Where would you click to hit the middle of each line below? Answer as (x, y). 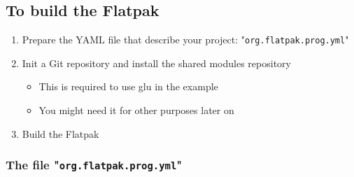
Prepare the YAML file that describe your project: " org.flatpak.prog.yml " (185, 40)
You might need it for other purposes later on (136, 110)
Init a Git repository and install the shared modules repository (156, 63)
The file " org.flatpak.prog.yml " (94, 165)
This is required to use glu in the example (128, 86)
